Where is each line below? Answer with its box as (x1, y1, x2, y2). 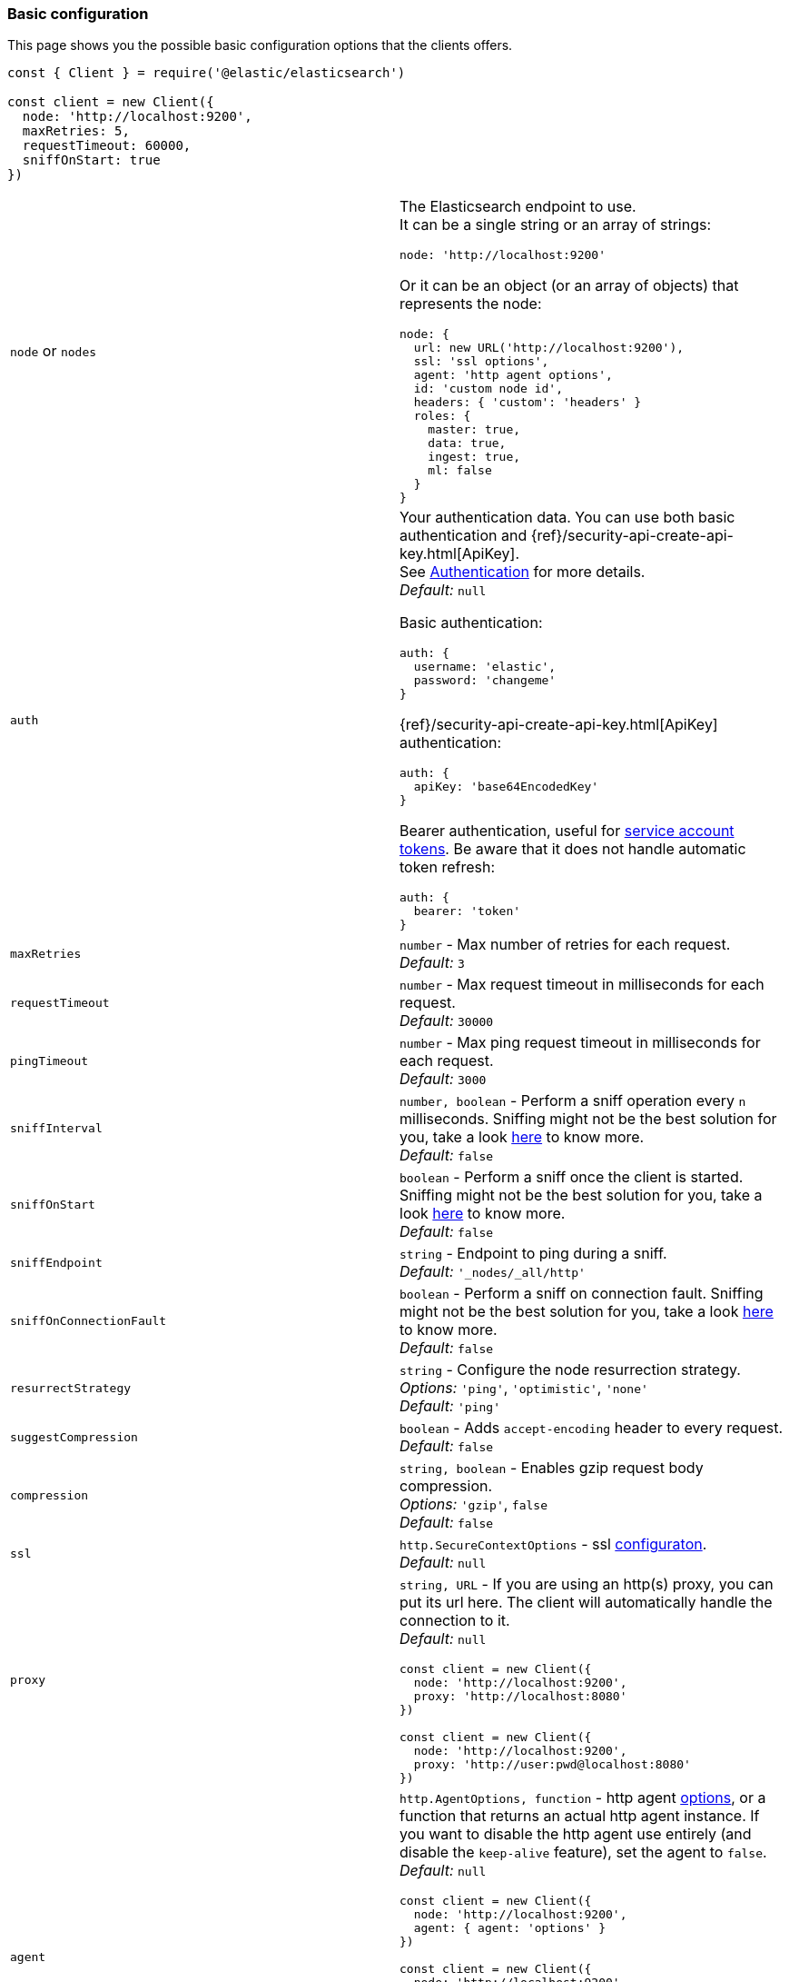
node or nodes (10, 342, 97, 361)
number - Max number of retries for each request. (399, 935, 731, 954)
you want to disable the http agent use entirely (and (399, 1825, 752, 1844)
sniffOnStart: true (22, 153, 161, 168)
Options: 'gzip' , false (399, 1495, 547, 1514)
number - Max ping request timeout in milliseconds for (399, 1033, 761, 1052)
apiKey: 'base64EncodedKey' (413, 780, 599, 794)
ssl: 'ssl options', (413, 354, 549, 369)
